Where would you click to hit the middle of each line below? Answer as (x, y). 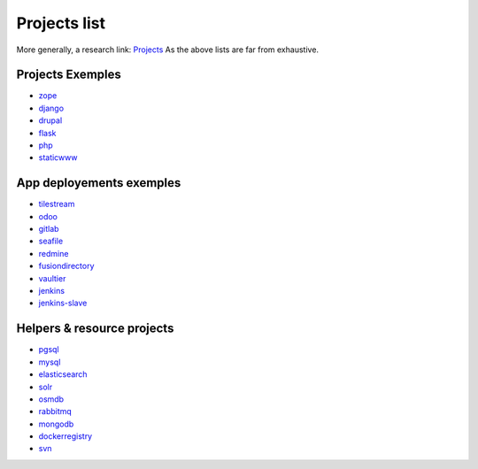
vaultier (52, 278)
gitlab (49, 229)
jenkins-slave (63, 303)
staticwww (58, 158)
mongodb (56, 424)
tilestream (57, 204)
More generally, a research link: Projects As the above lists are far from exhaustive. (167, 50)
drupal (50, 120)
